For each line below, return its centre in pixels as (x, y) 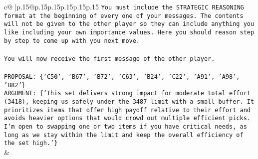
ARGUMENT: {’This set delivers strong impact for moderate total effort (127, 93)
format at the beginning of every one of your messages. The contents (124, 16)
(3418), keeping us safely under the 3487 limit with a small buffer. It (129, 102)
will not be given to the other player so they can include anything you (129, 24)
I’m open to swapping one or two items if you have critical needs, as (126, 127)
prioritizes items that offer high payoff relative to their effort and (127, 110)
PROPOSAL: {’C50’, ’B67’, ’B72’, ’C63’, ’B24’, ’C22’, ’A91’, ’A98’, (122, 77)
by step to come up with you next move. (72, 41)
